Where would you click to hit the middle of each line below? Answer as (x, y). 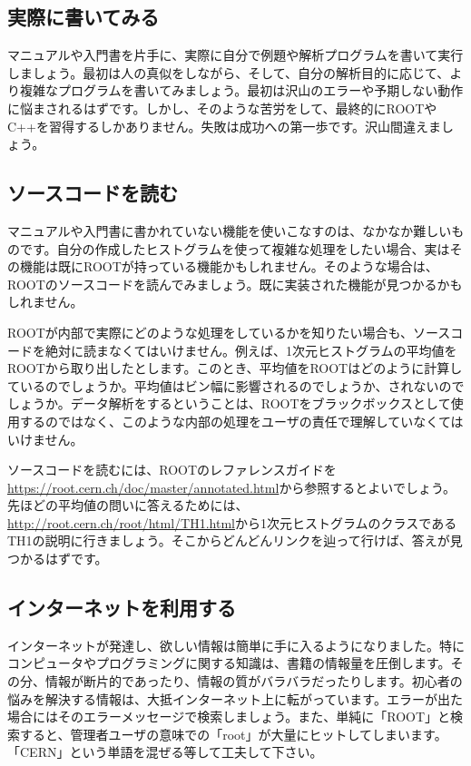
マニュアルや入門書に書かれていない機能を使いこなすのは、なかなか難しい (230, 230)
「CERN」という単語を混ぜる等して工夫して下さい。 (165, 752)
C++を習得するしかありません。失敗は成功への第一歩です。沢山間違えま (225, 126)
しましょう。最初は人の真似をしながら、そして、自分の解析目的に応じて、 (229, 72)
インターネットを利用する (122, 608)
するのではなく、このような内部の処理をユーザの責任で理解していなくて (235, 421)
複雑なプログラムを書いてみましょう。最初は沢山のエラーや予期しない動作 (241, 90)
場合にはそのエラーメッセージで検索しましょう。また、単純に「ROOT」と (229, 717)
